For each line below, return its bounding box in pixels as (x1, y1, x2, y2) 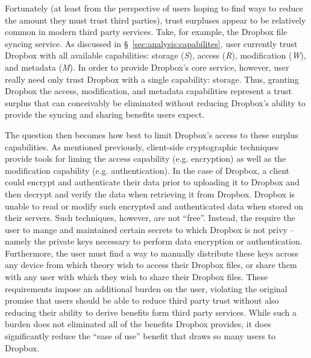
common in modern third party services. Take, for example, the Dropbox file (5, 25, 287, 38)
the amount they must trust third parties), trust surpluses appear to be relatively (5, 13, 306, 26)
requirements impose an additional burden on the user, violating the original (5, 282, 287, 295)
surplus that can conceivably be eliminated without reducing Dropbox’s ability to (5, 96, 306, 109)
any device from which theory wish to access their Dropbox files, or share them (5, 258, 297, 271)
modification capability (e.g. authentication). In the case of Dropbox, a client (5, 164, 290, 176)
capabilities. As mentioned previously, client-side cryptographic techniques (5, 140, 279, 153)
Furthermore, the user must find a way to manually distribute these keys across (5, 246, 298, 259)
